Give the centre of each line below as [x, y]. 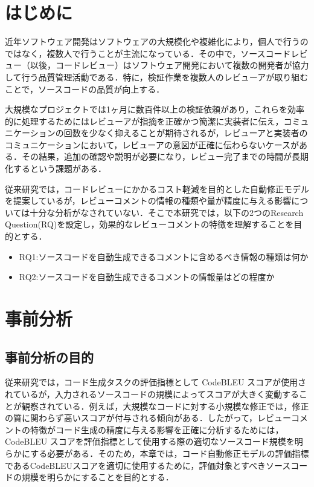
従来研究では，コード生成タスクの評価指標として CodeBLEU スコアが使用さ [156, 382]
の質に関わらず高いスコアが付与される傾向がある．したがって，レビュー [148, 418]
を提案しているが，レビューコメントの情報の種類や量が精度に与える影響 [148, 201]
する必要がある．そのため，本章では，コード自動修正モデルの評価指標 [170, 453]
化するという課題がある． [56, 168]
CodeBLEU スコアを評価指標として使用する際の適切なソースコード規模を [150, 441]
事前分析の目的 [49, 357]
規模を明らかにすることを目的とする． [98, 477]
